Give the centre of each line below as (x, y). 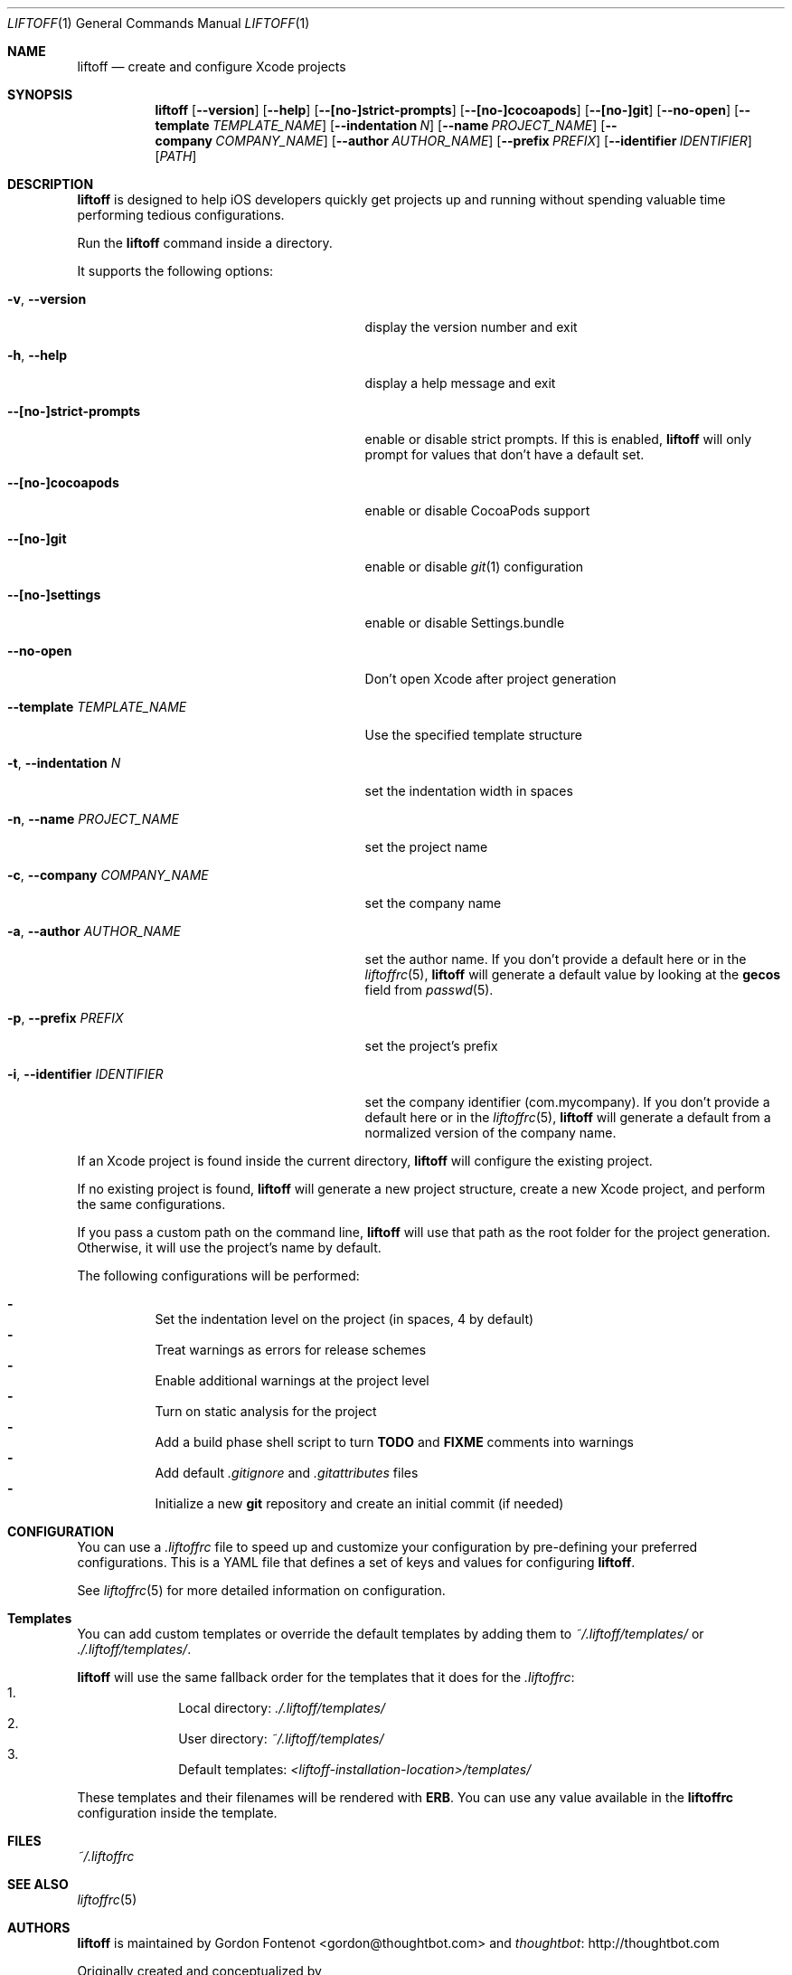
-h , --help (38, 355)
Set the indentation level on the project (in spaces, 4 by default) (344, 1319)
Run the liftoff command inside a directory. (205, 243)
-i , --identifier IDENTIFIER (85, 1074)
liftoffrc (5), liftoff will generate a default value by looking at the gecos (573, 974)
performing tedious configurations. (181, 215)
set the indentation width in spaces (469, 791)
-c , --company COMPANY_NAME (108, 875)
